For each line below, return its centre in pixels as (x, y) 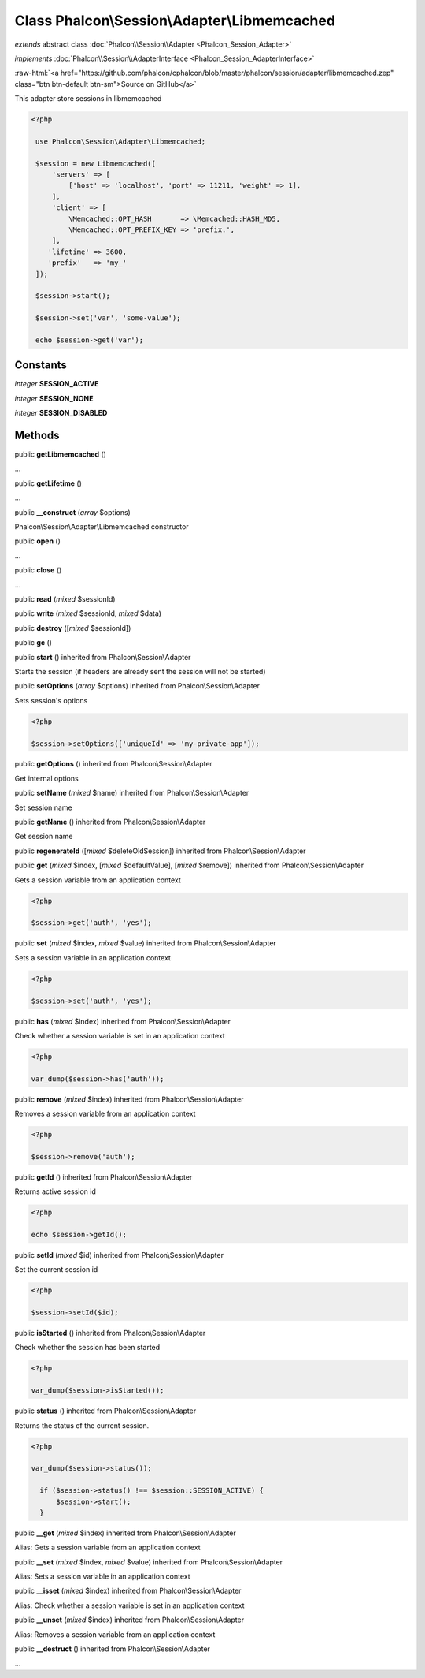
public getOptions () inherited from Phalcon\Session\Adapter (113, 764)
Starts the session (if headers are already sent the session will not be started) (140, 671)
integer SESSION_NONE (54, 398)
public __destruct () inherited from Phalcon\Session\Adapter (112, 1649)
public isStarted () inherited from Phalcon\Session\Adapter (110, 1333)
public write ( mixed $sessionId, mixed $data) (88, 613)
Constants (41, 365)
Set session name (43, 807)
